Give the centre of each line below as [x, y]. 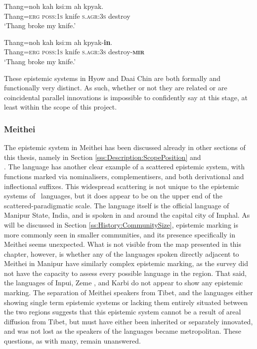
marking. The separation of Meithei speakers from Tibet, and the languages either [128, 292]
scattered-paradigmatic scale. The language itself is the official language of [117, 205]
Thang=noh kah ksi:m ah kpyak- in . [58, 42]
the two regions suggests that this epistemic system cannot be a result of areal [123, 312]
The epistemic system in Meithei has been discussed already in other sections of [125, 147]
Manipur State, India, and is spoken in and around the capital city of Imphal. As [127, 215]
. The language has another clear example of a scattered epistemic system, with [124, 167]
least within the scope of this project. [61, 107]
